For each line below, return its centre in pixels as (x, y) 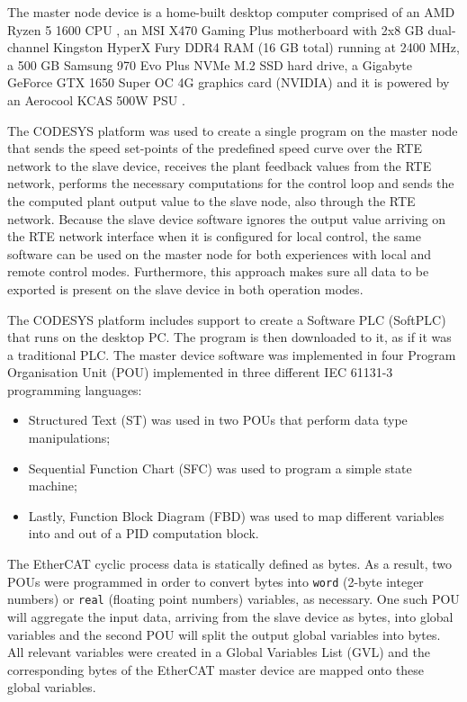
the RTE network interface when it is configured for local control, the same (214, 236)
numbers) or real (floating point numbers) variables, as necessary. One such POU (233, 599)
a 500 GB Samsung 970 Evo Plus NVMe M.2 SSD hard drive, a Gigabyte (210, 64)
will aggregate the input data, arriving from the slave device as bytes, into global (230, 616)
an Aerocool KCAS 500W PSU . (96, 99)
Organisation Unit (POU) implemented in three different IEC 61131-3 (200, 372)
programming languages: (75, 389)
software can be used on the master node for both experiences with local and (220, 253)
